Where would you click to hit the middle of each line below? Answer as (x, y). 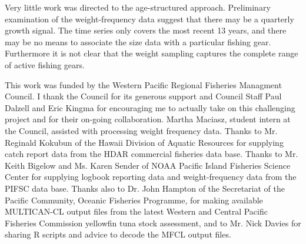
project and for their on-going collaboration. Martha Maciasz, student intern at (148, 119)
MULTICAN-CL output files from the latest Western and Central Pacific (136, 211)
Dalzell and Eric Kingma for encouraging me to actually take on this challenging (150, 107)
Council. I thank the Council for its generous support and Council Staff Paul (143, 96)
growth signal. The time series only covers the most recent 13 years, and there (146, 30)
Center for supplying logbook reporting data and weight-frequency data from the (151, 177)
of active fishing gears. (45, 64)
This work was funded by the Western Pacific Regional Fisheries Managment (143, 84)
